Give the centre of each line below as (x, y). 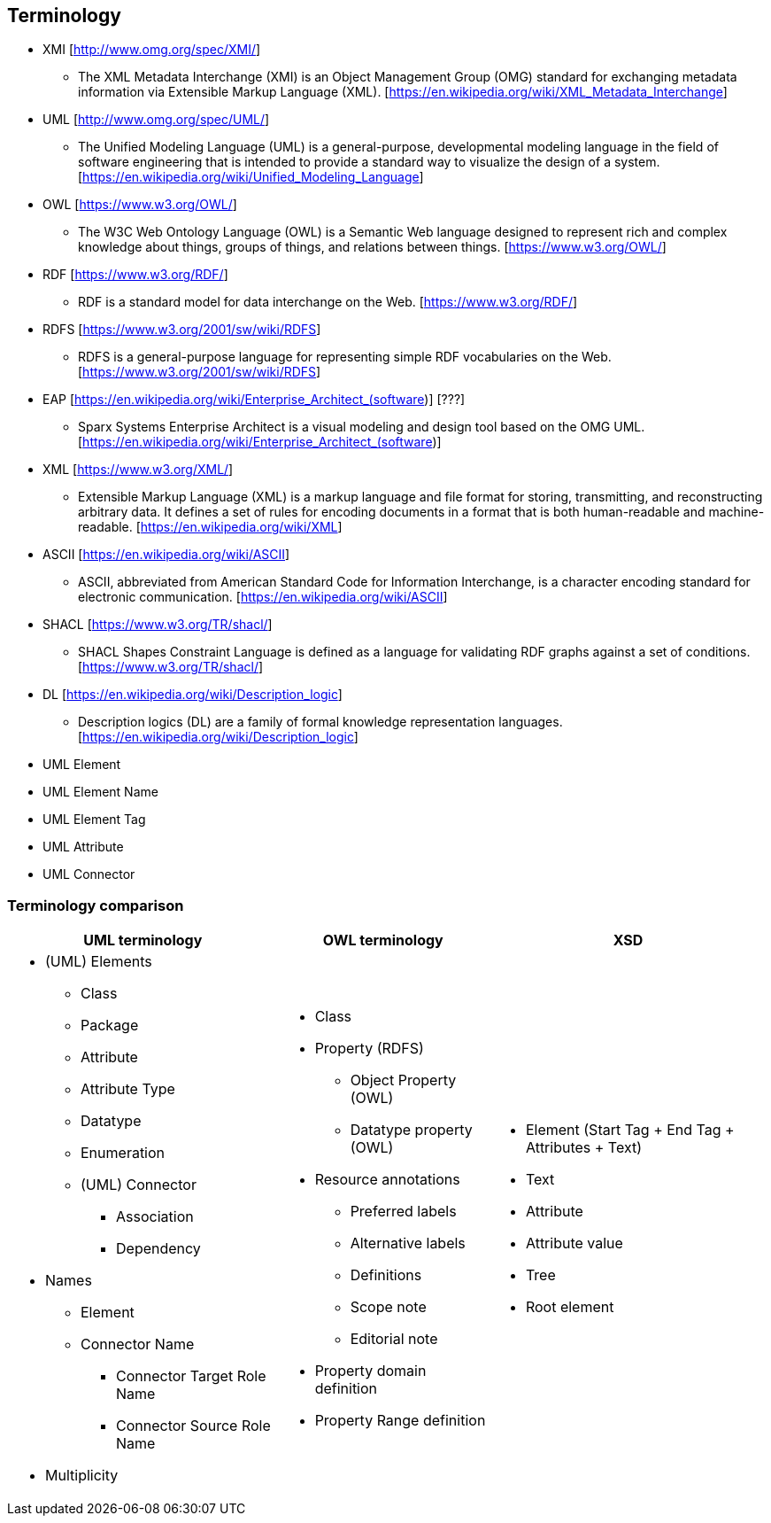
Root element (570, 1307)
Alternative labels (408, 1243)
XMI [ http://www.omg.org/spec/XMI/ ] (152, 50)
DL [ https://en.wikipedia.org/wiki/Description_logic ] (193, 695)
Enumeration (123, 1153)
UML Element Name (100, 792)
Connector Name (138, 1344)
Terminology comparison (96, 905)
